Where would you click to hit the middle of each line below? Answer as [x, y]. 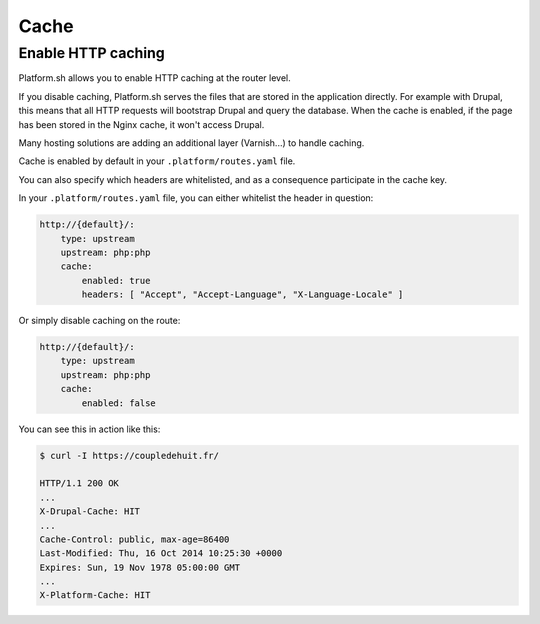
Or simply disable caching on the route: [99, 321]
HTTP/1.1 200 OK [79, 483]
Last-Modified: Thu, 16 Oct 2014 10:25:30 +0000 [161, 553]
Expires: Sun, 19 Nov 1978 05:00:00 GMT [139, 567]
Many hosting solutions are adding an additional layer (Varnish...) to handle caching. [191, 142]
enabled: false [119, 403]
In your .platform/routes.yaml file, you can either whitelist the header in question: [196, 198]
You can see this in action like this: [89, 429]
